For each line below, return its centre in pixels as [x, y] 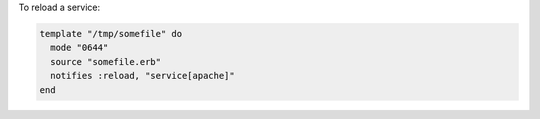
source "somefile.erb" [106, 61]
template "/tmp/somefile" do [111, 33]
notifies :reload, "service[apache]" [142, 76]
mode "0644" [79, 48]
